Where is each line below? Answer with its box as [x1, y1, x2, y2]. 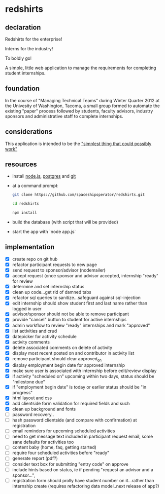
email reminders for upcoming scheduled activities [12, 428, 115, 434]
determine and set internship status [12, 284, 85, 290]
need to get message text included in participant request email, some [12, 433, 153, 440]
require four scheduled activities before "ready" [12, 450, 110, 456]
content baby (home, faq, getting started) [12, 444, 97, 450]
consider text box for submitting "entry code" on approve [12, 461, 129, 467]
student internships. [5, 70, 46, 76]
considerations [5, 127, 53, 136]
